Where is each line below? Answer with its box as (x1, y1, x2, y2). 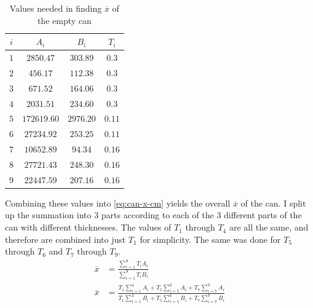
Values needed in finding (9, 2, 102, 14)
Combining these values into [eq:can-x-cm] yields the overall (5, 196, 231, 209)
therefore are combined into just (5, 232, 126, 245)
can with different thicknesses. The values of (5, 221, 172, 234)
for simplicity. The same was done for (140, 232, 281, 245)
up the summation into (5, 208, 92, 221)
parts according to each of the (101, 208, 214, 221)
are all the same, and (229, 221, 309, 234)
